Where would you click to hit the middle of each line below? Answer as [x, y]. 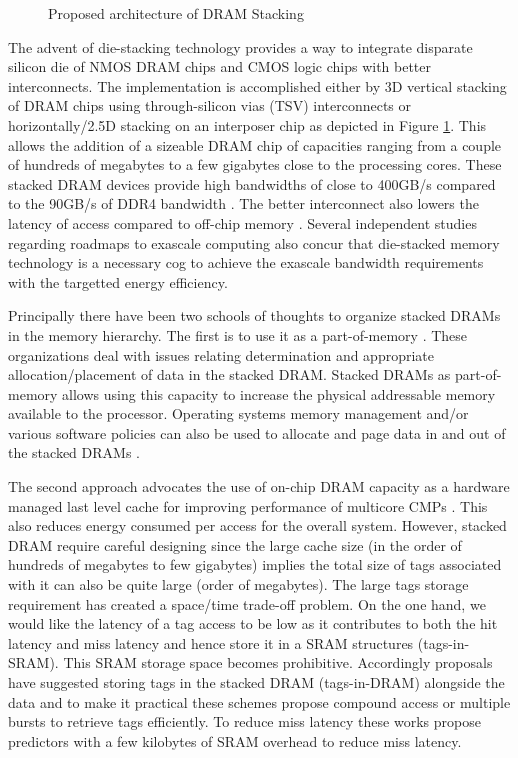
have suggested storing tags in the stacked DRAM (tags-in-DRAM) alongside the [256, 682]
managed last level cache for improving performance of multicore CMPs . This [248, 505]
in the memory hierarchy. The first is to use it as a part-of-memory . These [238, 334]
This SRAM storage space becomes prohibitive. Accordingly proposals [278, 662]
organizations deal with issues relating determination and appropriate [221, 354]
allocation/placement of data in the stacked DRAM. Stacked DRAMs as [229, 374]
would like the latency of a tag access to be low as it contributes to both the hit [253, 623]
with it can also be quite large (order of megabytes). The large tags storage [238, 584]
